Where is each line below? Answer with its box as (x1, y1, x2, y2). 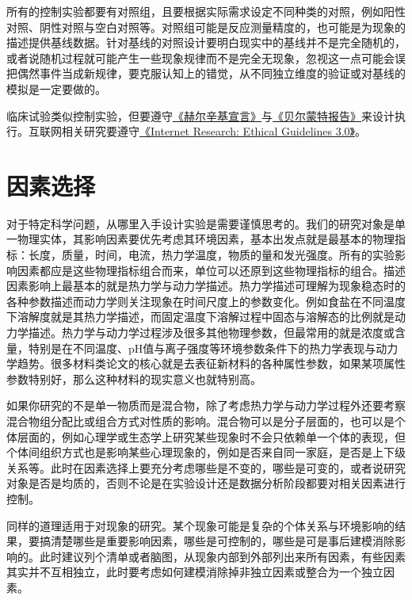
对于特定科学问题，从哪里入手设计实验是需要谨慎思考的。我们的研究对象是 (6, 215, 395, 231)
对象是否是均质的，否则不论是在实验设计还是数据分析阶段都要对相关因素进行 (6, 475, 406, 491)
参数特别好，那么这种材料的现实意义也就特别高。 (6, 370, 261, 387)
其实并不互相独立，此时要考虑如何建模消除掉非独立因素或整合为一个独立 (6, 564, 383, 580)
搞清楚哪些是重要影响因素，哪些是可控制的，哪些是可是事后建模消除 (39, 533, 395, 549)
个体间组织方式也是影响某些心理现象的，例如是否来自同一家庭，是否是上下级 (6, 444, 406, 461)
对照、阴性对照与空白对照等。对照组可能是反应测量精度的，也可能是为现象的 (6, 18, 406, 35)
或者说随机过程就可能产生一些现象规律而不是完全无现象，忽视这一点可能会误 (6, 49, 406, 66)
